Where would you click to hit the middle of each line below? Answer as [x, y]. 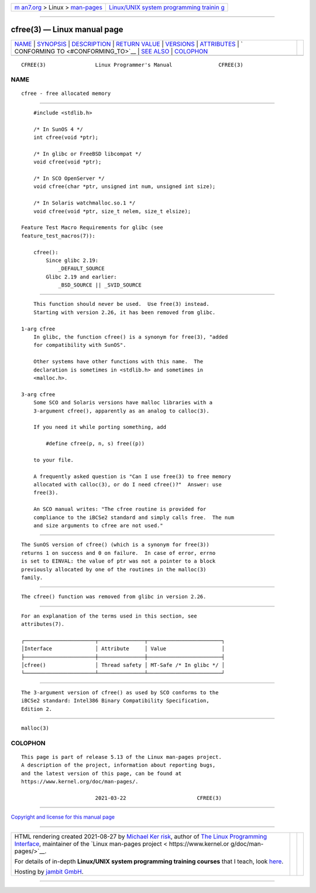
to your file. [54, 460]
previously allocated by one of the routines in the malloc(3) [114, 569]
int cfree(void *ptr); [66, 137]
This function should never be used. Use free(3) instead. [121, 304]
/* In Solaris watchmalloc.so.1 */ [84, 203]
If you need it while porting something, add [100, 427]
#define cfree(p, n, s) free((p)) [95, 444]
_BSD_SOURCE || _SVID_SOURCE [100, 285]
